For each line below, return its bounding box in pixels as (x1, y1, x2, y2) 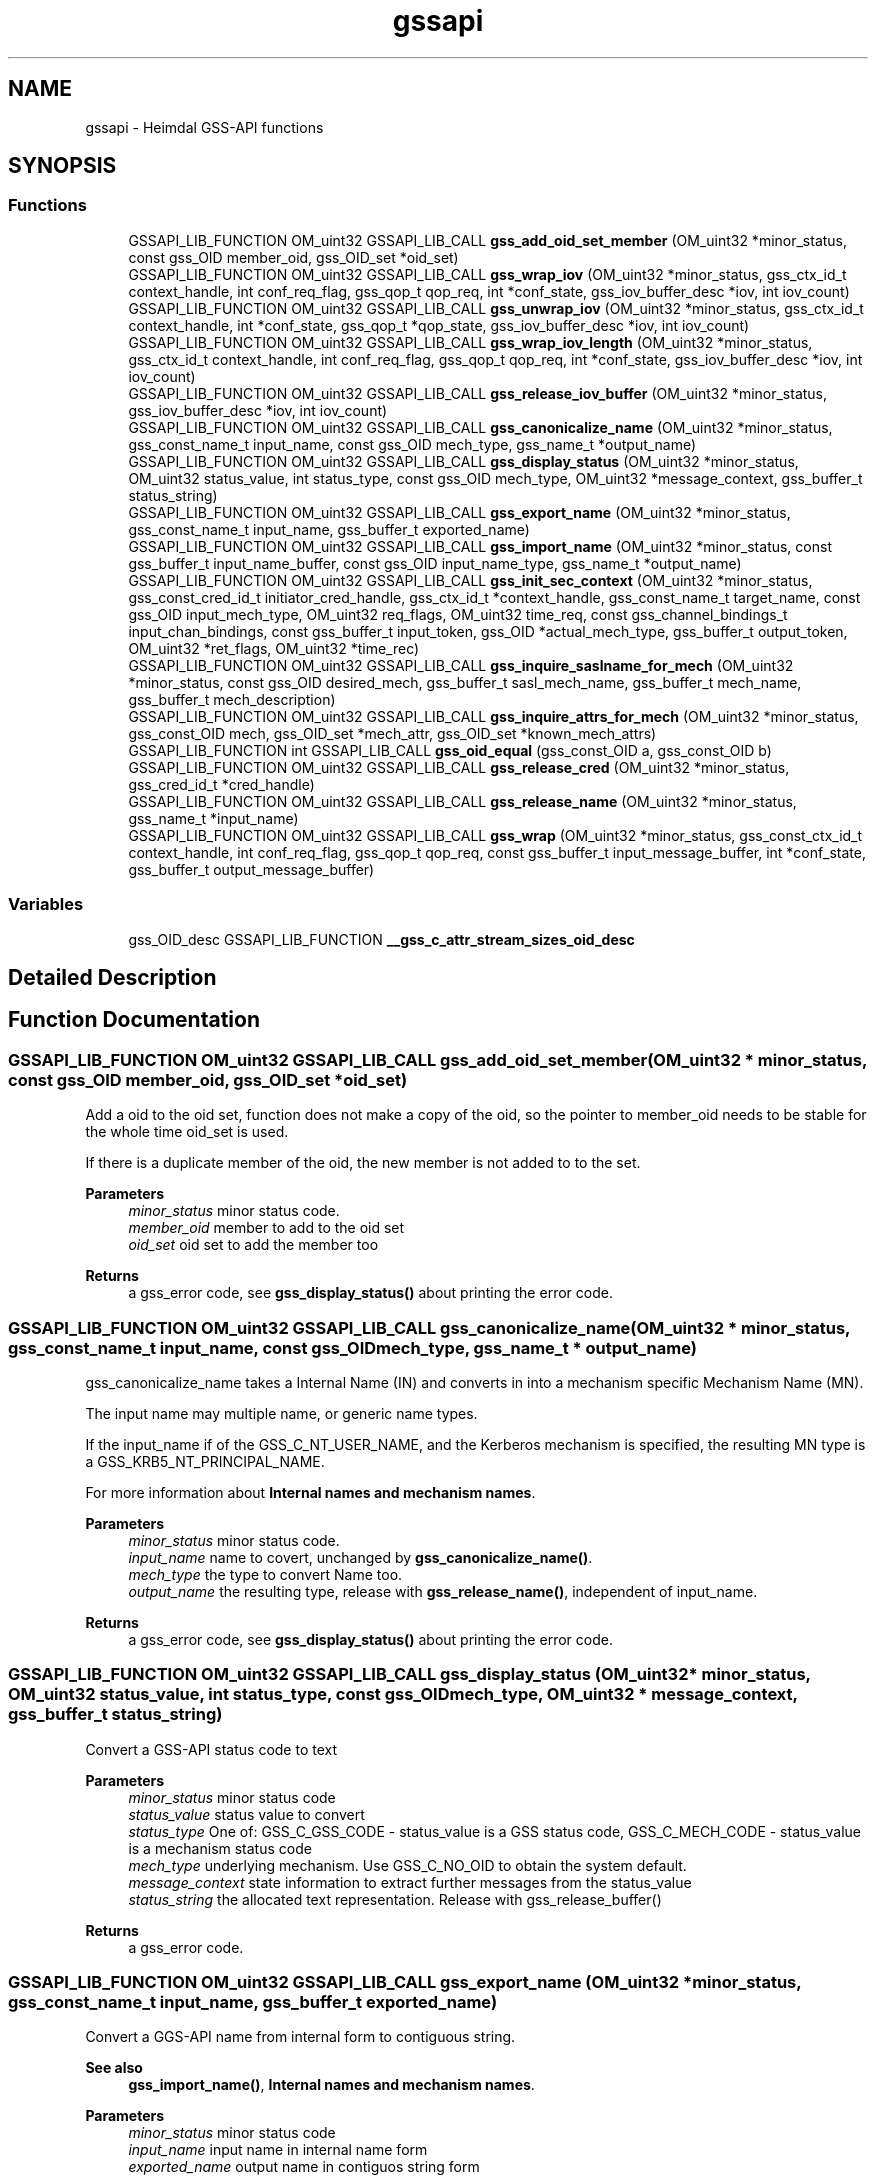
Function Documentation (8, 1007, 260, 1033)
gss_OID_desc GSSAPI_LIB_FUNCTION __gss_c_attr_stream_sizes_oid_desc (128, 930, 635, 948)
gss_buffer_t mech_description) (128, 690, 336, 708)
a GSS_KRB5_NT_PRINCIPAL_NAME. (85, 1452, 325, 1470)
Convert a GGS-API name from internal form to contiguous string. (85, 2028, 516, 2046)
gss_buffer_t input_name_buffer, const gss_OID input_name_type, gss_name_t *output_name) (128, 554, 742, 572)
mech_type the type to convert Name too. (128, 1565, 403, 1583)
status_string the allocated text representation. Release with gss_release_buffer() (128, 1890, 662, 1908)
